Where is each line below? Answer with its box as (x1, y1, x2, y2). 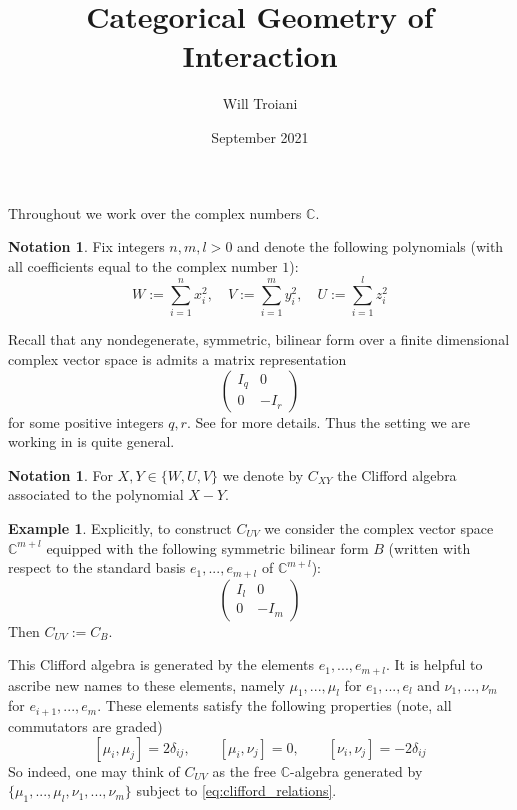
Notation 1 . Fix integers (8, 236, 165, 257)
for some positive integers (8, 411, 164, 432)
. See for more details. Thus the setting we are (186, 411, 470, 432)
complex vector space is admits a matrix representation (8, 349, 347, 369)
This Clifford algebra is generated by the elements (8, 654, 314, 675)
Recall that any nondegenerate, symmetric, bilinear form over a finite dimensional (8, 329, 510, 350)
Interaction (182, 35, 338, 76)
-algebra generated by (289, 760, 423, 781)
